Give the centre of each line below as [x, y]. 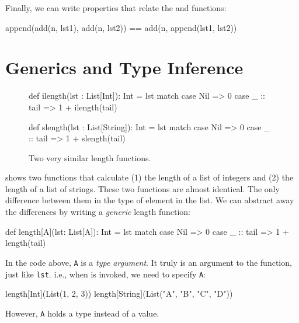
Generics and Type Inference [124, 67]
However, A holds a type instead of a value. [82, 313]
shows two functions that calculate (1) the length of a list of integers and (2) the [149, 177]
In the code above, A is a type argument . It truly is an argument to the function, [149, 262]
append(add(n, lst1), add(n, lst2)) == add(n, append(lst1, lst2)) [121, 27]
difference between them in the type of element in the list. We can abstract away [150, 200]
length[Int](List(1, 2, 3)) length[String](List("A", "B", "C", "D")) [119, 294]
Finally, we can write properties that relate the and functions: [116, 8]
